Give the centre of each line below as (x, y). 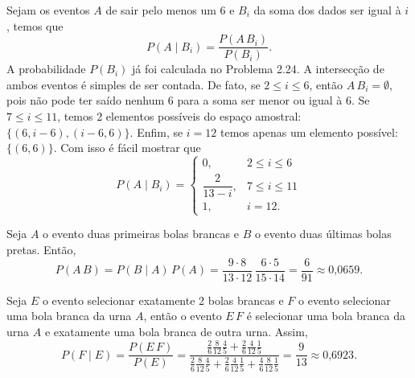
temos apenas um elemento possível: (309, 131)
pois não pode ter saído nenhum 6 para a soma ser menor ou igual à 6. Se (188, 100)
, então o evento (183, 316)
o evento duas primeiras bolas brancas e (141, 234)
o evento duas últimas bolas (323, 234)
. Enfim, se (156, 131)
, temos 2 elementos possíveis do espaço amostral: (179, 116)
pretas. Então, (41, 250)
